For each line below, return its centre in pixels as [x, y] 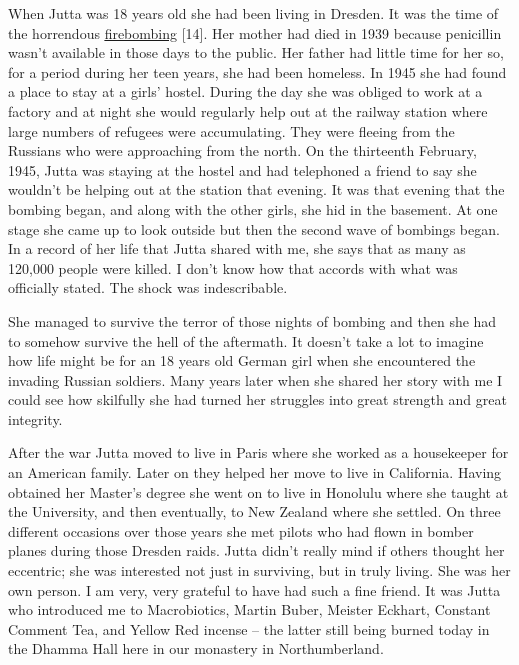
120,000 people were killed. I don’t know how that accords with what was [233, 267]
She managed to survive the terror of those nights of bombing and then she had [252, 320]
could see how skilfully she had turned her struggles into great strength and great [257, 399]
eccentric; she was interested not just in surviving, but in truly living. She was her [259, 570]
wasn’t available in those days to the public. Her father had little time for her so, [256, 52]
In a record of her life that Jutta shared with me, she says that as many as [237, 248]
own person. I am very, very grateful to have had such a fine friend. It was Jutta [254, 589]
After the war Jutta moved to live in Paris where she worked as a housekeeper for [258, 452]
